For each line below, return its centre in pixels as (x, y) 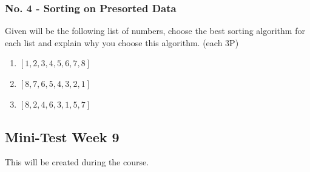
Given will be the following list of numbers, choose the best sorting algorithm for (155, 31)
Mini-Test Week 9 (62, 136)
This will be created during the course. (77, 162)
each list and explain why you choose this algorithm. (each (114, 42)
